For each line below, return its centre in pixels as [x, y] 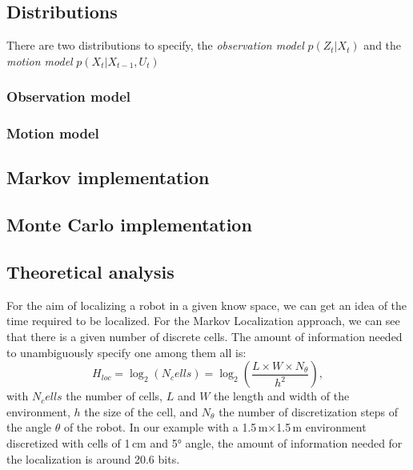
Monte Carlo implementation [129, 225]
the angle [29, 427]
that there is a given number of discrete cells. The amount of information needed [204, 337]
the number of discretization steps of [309, 411]
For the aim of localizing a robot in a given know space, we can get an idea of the [207, 305]
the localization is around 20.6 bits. [93, 458]
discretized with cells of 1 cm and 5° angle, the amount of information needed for [204, 443]
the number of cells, [114, 396]
